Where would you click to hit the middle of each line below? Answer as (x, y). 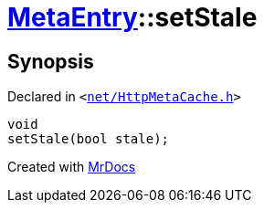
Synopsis (51, 61)
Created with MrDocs (72, 167)
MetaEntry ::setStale (132, 17)
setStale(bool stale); (89, 139)
